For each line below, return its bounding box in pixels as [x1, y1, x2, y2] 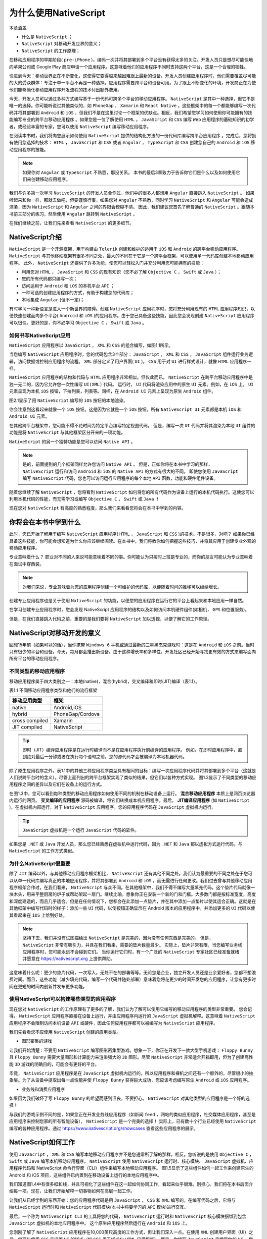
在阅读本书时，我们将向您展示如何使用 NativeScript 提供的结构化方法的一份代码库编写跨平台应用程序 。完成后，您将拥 [9, 133, 257, 139]
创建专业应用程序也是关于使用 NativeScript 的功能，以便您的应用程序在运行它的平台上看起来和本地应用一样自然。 [9, 597, 247, 603]
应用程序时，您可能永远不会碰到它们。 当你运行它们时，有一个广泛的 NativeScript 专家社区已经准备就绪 [22, 949, 239, 955]
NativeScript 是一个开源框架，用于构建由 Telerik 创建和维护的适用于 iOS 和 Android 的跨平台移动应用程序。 [9, 246, 241, 252]
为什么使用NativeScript [9, 7, 106, 18]
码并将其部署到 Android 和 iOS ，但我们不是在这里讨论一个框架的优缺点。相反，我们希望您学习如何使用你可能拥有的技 [9, 110, 253, 115]
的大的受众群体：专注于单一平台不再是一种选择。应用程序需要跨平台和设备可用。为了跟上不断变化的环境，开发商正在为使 [9, 80, 256, 86]
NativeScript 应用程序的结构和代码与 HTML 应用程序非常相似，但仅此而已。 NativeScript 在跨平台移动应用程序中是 [9, 374, 253, 380]
